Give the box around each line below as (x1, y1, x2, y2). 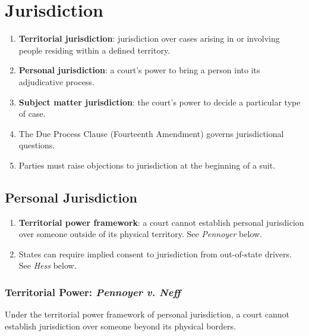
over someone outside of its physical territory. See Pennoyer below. (18, 228, 263, 240)
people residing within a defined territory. (18, 43, 171, 56)
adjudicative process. (18, 75, 94, 88)
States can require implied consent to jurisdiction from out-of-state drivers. (18, 247, 292, 260)
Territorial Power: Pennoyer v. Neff (5, 284, 181, 299)
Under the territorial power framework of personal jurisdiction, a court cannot (5, 308, 289, 321)
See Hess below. (18, 259, 77, 272)
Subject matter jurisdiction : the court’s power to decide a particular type (18, 95, 301, 108)
